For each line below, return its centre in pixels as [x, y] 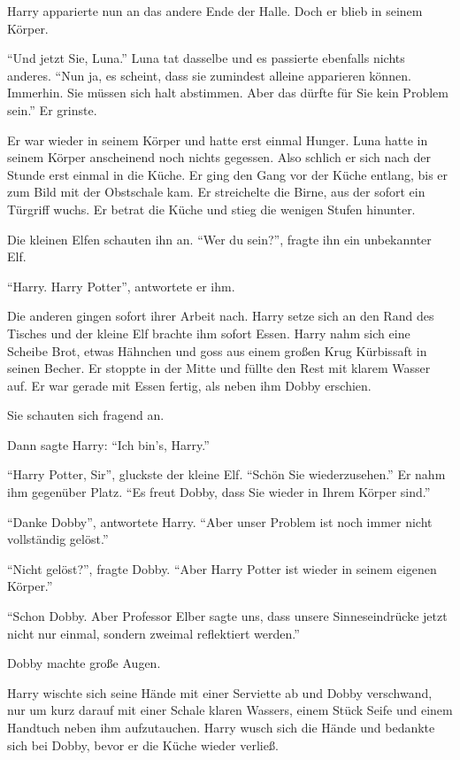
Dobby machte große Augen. [84, 663]
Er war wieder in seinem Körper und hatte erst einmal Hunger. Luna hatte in [218, 140]
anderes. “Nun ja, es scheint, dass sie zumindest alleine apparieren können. [209, 75]
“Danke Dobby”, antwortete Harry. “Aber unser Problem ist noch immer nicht [220, 521]
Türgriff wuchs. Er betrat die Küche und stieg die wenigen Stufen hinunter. [211, 209]
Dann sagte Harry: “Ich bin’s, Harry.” [108, 444]
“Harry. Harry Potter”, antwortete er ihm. [121, 286]
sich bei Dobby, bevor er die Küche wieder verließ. [143, 744]
